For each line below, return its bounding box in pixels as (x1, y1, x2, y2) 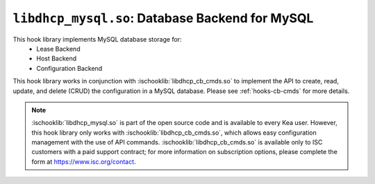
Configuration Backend (36, 64, 103, 72)
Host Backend (36, 54, 77, 62)
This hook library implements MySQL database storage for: (12, 35, 182, 43)
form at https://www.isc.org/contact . (31, 157, 136, 166)
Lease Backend (36, 44, 81, 53)
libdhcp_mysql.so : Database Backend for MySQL (12, 10, 314, 26)
